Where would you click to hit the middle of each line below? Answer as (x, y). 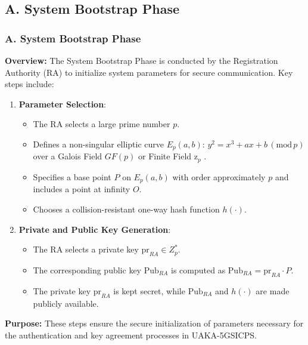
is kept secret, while (149, 290)
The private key (62, 290)
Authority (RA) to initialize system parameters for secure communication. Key (149, 72)
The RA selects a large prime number (102, 124)
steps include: (29, 84)
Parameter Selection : (63, 104)
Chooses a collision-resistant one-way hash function (126, 209)
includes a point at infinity (82, 189)
